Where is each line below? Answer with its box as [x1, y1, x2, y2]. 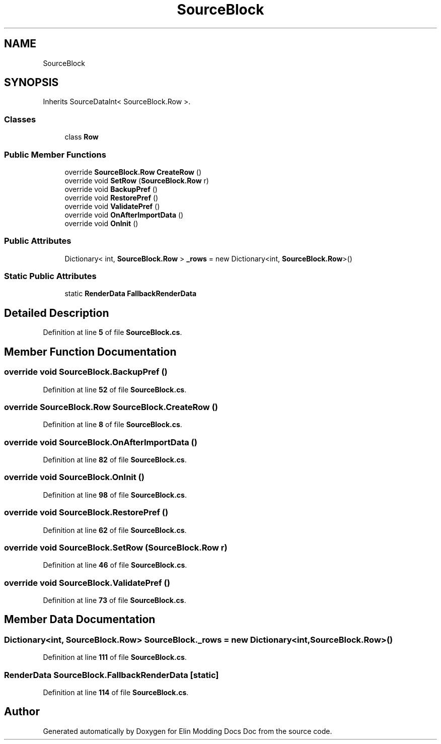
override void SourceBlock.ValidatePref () [4, 577, 170, 588]
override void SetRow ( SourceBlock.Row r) [64, 176, 209, 185]
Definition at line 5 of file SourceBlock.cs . [43, 328, 182, 337]
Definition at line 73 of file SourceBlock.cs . [43, 596, 186, 604]
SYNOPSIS [4, 76, 59, 89]
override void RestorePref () [64, 193, 159, 202]
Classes [4, 114, 36, 124]
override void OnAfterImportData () [64, 210, 184, 219]
